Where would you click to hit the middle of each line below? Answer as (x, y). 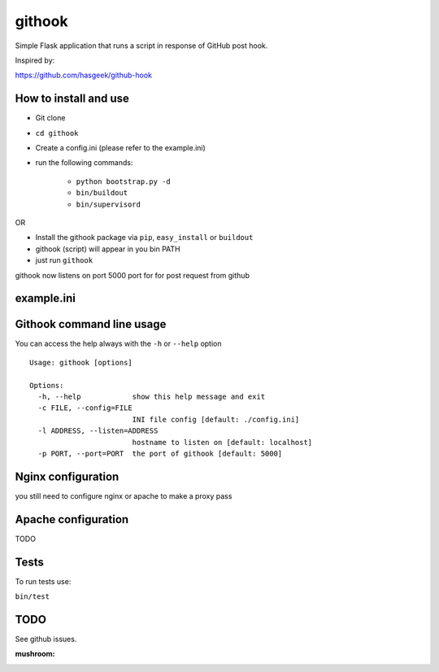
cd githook (57, 133)
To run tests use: (43, 581)
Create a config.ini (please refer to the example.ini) (121, 148)
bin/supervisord (109, 204)
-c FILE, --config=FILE (85, 408)
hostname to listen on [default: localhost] (222, 442)
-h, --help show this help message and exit (152, 397)
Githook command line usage (91, 324)
